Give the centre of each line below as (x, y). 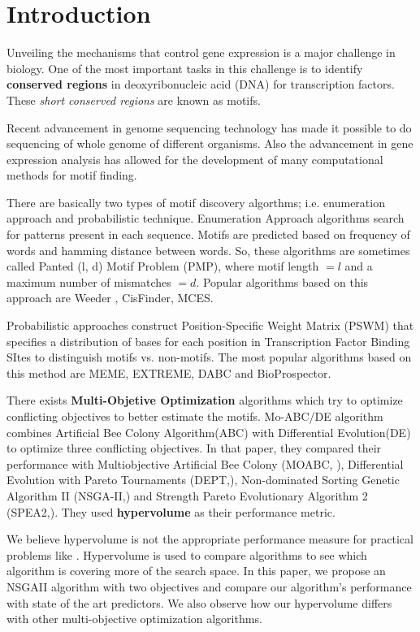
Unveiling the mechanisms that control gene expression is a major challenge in (201, 52)
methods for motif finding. (72, 175)
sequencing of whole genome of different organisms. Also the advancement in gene (210, 143)
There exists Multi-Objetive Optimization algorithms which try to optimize (205, 400)
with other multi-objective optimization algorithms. (134, 619)
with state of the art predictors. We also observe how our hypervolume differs (199, 602)
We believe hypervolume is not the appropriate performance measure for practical (210, 539)
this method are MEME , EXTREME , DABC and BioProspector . (169, 372)
